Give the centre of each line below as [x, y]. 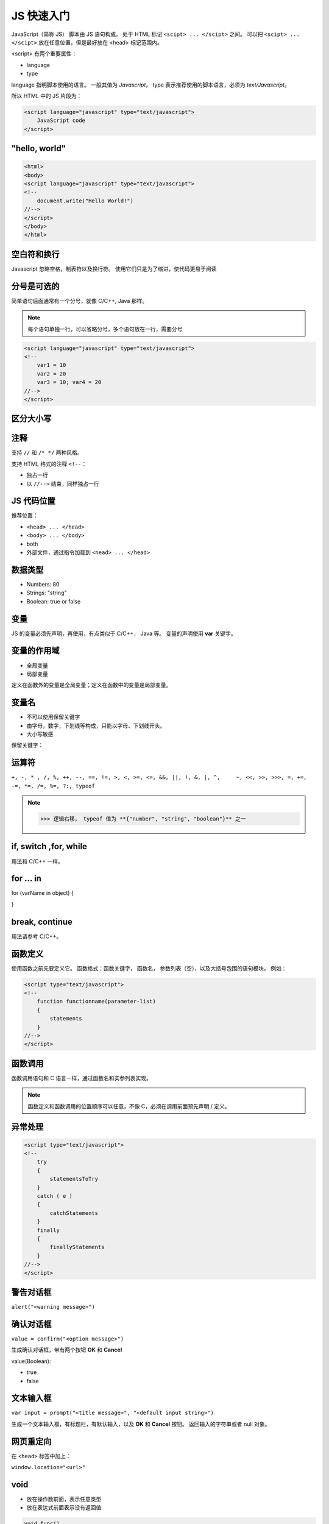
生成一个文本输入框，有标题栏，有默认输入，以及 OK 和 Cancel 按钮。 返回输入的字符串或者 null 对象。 [141, 1424]
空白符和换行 [35, 254]
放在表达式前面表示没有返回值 [64, 1508]
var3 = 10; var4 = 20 [69, 382]
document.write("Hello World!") [85, 201]
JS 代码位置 [33, 501]
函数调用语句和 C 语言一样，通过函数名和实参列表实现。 [82, 1078]
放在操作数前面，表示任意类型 [64, 1499]
